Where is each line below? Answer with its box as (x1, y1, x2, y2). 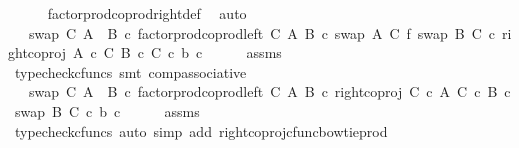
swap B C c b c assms (14, 100, 200, 121)
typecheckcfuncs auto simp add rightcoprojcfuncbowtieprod (14, 120, 388, 141)
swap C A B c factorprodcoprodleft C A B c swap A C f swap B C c (28, 22, 496, 43)
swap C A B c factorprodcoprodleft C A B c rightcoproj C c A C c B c (28, 81, 511, 102)
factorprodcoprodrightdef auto (47, 3, 247, 23)
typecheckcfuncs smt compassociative (14, 61, 247, 82)
